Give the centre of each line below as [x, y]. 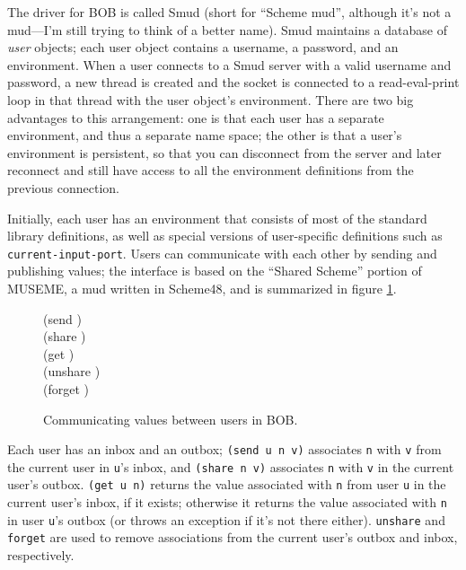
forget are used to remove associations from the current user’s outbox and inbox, [233, 537]
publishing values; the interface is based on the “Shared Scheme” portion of [215, 271]
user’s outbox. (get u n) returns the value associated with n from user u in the [227, 484]
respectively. [41, 555]
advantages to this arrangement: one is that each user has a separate [196, 117]
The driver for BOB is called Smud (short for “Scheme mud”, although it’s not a [229, 12]
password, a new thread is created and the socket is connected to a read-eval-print [233, 82]
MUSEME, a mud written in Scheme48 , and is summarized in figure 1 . [202, 288]
